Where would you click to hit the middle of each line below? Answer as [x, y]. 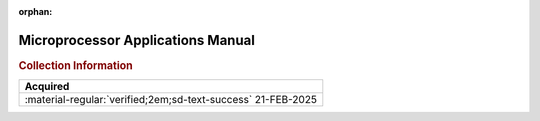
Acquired [47, 87]
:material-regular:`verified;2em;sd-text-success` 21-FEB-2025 [170, 100]
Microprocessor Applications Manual [136, 40]
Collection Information [76, 65]
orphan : [35, 11]
